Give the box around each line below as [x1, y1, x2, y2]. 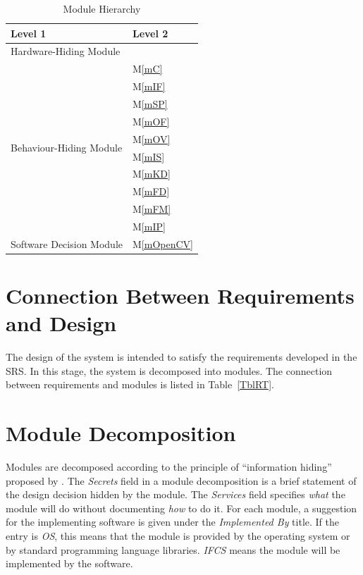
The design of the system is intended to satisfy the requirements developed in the [6, 350, 357, 364]
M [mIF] [132, 79, 166, 94]
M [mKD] [132, 166, 171, 181]
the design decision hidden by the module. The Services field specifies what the [6, 487, 345, 502]
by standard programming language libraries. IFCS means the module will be [6, 542, 340, 557]
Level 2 [132, 25, 168, 40]
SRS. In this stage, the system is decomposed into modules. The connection [6, 363, 333, 378]
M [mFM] [132, 202, 171, 216]
